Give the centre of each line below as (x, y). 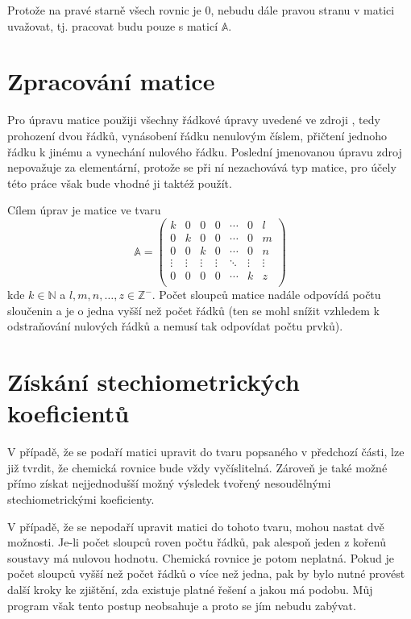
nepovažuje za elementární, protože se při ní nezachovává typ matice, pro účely (202, 167)
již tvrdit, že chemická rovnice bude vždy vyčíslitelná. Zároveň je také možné (197, 467)
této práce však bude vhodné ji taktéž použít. (120, 183)
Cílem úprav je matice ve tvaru (84, 210)
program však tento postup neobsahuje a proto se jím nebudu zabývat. (182, 605)
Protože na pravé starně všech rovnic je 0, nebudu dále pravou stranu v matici (201, 10)
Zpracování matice (111, 81)
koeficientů (68, 413)
